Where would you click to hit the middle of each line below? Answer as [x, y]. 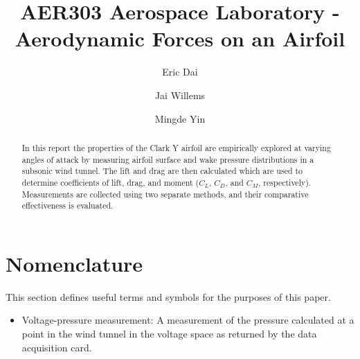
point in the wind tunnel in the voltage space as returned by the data [169, 333]
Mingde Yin [180, 118]
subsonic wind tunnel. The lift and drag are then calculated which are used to [162, 171]
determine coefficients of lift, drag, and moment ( [110, 182]
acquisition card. [57, 347]
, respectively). [285, 182]
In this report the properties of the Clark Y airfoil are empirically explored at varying [176, 147]
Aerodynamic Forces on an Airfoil [180, 38]
